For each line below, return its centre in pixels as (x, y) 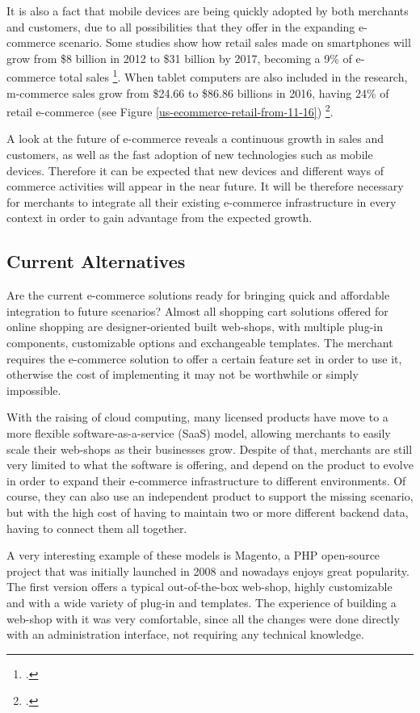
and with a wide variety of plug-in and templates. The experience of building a (202, 602)
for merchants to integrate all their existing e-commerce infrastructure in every (202, 201)
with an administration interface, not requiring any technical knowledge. (185, 634)
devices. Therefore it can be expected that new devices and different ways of (195, 170)
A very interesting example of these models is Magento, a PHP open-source (193, 555)
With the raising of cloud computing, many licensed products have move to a (197, 417)
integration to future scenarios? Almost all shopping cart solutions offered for (197, 310)
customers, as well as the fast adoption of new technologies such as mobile (190, 155)
